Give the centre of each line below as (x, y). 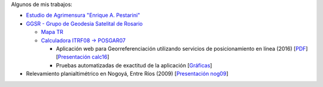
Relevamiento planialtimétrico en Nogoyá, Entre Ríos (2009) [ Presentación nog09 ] (127, 74)
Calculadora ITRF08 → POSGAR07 (83, 40)
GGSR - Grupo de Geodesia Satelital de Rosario (84, 23)
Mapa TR (52, 32)
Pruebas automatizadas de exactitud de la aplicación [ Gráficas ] (134, 65)
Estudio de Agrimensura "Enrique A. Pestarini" (83, 15)
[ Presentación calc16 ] (83, 57)
